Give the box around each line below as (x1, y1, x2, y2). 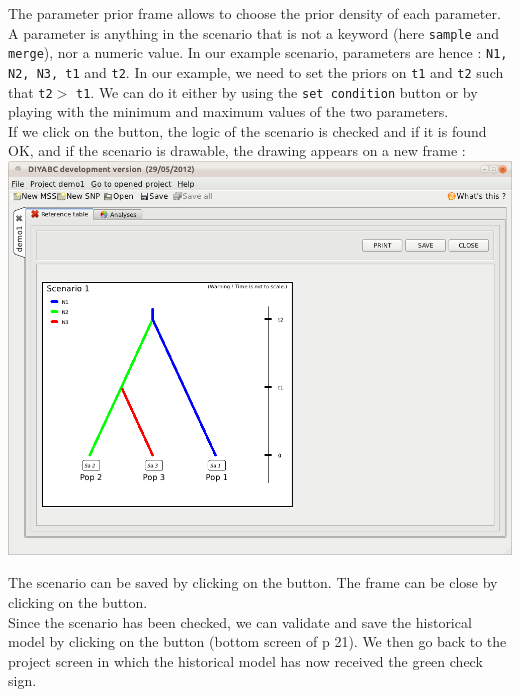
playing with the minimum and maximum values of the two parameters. (8, 101, 449, 122)
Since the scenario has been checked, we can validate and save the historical (8, 611, 472, 632)
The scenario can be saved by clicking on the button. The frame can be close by (8, 572, 498, 593)
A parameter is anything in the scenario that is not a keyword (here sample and (8, 22, 499, 43)
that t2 (8, 81, 53, 102)
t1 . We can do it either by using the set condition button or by (76, 81, 478, 102)
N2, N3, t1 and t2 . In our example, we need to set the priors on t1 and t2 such (8, 61, 504, 82)
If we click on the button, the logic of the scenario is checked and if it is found (8, 120, 487, 141)
